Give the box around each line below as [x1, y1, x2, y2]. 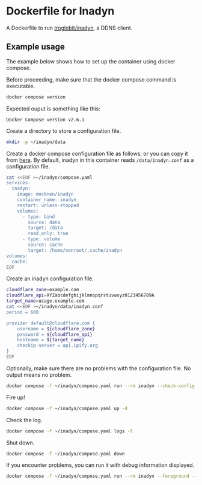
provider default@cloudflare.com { [6, 320, 96, 326]
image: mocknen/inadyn [17, 191, 74, 198]
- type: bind [22, 213, 55, 220]
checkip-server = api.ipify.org [17, 342, 98, 348]
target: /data [28, 225, 63, 231]
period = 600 [6, 309, 39, 315]
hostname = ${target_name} [17, 337, 85, 343]
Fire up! [6, 394, 25, 401]
